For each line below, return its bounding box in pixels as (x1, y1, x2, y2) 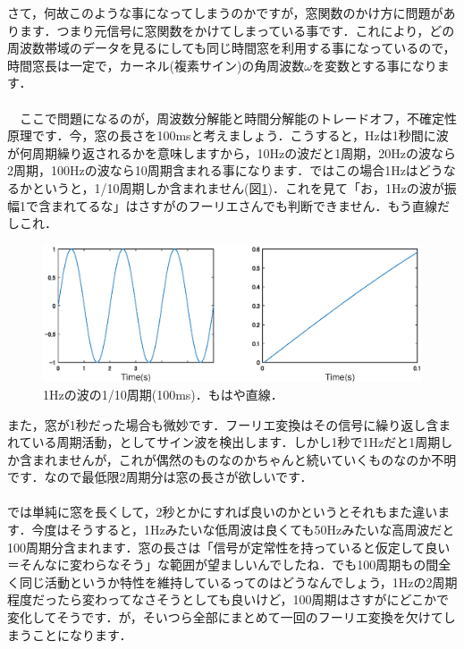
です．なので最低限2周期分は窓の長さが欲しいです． (7, 468, 313, 486)
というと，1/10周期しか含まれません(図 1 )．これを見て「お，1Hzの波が (31, 178, 444, 197)
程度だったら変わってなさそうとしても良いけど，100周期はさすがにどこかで (7, 590, 450, 609)
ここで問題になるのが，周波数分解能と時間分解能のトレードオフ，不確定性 (19, 108, 457, 127)
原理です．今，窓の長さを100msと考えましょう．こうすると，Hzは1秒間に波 (7, 126, 449, 145)
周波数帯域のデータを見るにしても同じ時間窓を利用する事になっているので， (7, 38, 456, 57)
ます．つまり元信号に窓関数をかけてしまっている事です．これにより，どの (19, 21, 455, 39)
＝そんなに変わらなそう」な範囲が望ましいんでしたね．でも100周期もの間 (7, 555, 439, 574)
